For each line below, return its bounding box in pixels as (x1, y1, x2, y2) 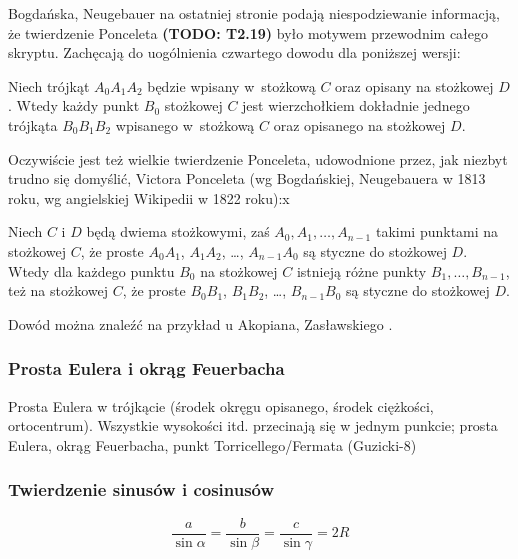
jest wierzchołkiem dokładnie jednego (242, 95, 470, 116)
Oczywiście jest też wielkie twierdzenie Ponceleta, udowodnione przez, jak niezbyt (8, 148, 508, 169)
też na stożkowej (8, 280, 108, 301)
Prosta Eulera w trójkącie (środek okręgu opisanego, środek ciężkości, (8, 395, 434, 416)
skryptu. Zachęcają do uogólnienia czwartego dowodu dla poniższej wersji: (8, 42, 461, 63)
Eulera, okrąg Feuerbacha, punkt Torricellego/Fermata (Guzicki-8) (8, 434, 417, 455)
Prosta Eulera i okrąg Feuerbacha (8, 356, 285, 381)
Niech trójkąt (8, 75, 90, 96)
